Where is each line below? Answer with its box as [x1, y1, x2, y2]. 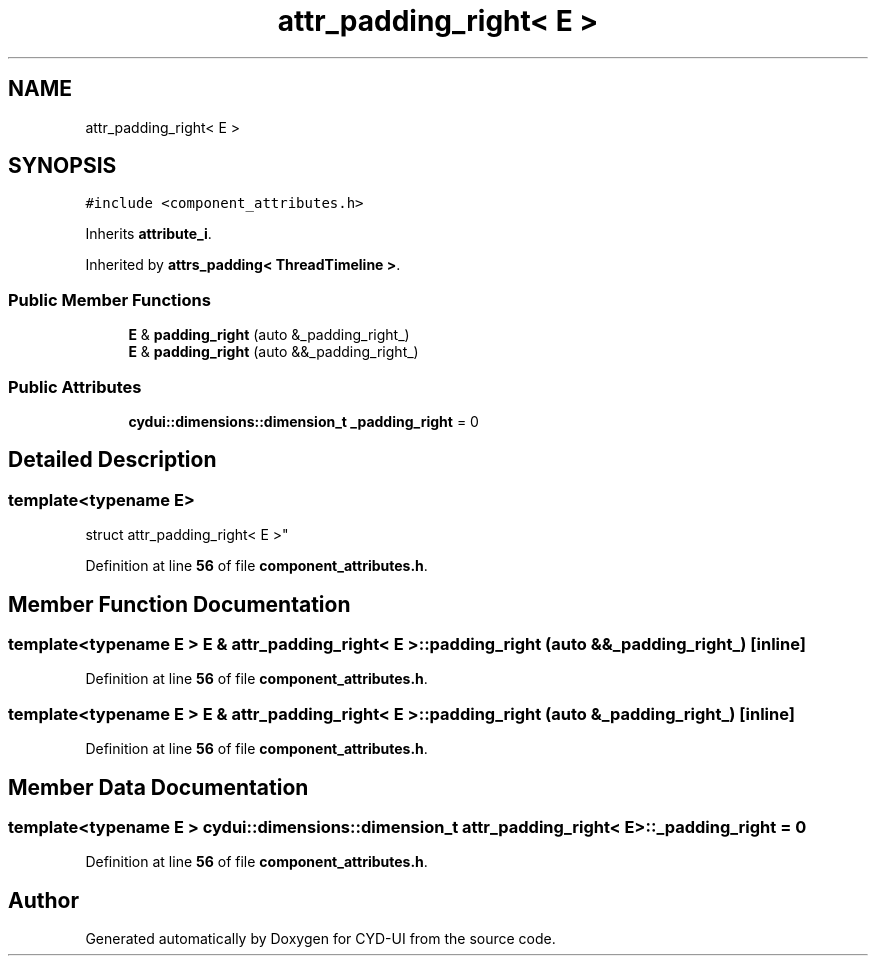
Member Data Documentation [8, 774, 309, 800]
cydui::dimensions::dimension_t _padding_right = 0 [128, 412, 479, 430]
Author [8, 887, 79, 913]
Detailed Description [8, 447, 217, 473]
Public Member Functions [8, 289, 211, 310]
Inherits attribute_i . [85, 225, 212, 243]
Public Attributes [8, 376, 142, 397]
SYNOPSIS [8, 153, 117, 179]
